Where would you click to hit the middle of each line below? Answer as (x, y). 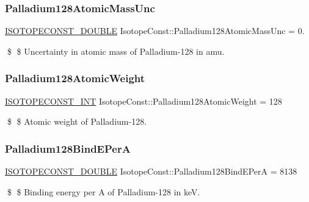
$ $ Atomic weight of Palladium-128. (77, 121)
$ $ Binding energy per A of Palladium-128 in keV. (104, 191)
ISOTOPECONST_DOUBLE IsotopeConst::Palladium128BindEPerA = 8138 (151, 171)
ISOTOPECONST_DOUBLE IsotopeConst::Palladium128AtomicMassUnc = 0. (155, 31)
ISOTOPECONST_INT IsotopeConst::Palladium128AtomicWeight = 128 (144, 101)
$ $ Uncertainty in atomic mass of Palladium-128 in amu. (116, 51)
